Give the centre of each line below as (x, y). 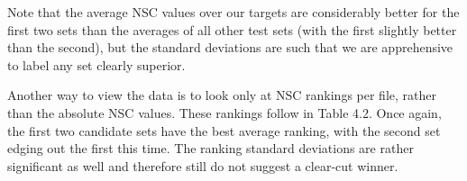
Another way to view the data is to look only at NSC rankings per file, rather (222, 95)
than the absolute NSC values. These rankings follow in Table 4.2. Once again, (224, 112)
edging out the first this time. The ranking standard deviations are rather (211, 148)
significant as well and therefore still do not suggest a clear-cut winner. (203, 165)
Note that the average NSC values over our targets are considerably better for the (233, 12)
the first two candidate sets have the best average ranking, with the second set (224, 130)
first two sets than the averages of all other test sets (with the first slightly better (232, 29)
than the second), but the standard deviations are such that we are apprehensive (230, 47)
